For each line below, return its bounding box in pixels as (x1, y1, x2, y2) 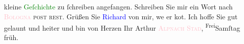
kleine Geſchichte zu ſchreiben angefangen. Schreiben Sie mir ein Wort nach (4, 1, 233, 11)
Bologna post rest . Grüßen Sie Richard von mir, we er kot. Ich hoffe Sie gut (4, 11, 238, 21)
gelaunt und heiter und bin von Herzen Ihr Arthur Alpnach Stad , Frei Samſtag (4, 21, 240, 33)
